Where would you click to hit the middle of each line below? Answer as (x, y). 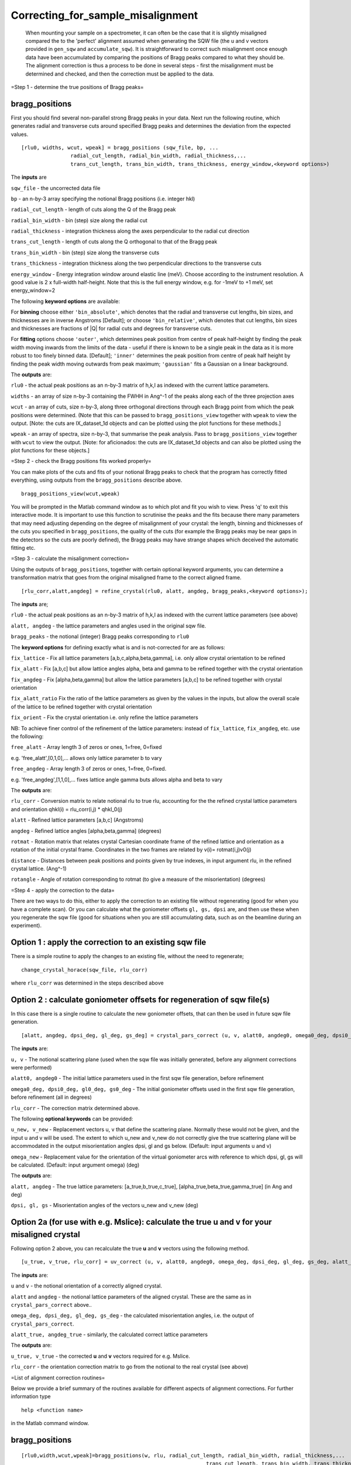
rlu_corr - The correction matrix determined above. (75, 1108)
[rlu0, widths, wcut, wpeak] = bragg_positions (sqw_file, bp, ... (120, 147)
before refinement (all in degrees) (51, 1097)
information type (31, 1396)
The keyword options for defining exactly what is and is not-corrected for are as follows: (118, 647)
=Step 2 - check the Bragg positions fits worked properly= (81, 461)
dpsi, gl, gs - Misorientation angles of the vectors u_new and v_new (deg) (105, 1205)
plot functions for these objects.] (50, 451)
